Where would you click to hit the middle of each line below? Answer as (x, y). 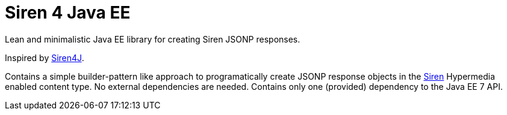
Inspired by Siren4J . (45, 57)
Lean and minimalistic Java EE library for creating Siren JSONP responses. (153, 39)
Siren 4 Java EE (68, 13)
